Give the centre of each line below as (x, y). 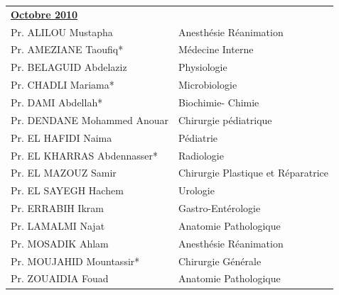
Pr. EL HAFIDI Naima (61, 137)
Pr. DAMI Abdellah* (57, 102)
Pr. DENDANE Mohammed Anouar (90, 119)
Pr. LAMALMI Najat (58, 225)
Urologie (196, 190)
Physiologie (203, 67)
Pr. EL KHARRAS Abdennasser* (84, 155)
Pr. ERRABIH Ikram (57, 208)
